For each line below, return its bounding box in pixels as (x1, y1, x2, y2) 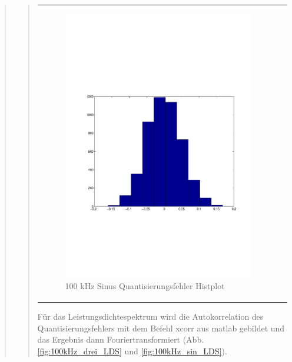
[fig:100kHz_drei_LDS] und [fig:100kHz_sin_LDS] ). (37, 344, 227, 357)
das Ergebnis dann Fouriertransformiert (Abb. (37, 333, 204, 346)
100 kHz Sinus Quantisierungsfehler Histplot (65, 280, 225, 292)
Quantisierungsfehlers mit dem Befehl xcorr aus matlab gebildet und (37, 321, 285, 334)
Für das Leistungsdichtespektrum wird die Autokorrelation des (37, 310, 264, 323)
